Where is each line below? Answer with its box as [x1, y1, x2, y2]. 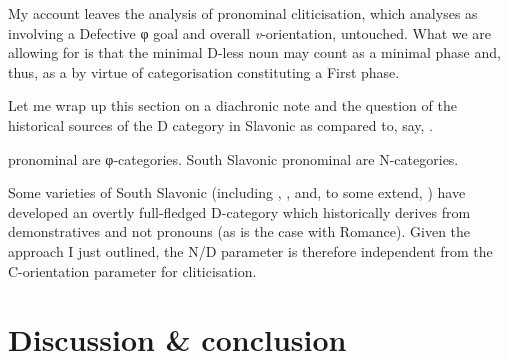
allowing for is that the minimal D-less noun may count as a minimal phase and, [8, 42, 501, 63]
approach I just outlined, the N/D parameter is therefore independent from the [8, 240, 493, 261]
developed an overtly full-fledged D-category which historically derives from [8, 201, 471, 222]
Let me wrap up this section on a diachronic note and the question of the [8, 95, 457, 116]
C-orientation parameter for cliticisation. [8, 260, 257, 281]
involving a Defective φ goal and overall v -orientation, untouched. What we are [8, 22, 492, 43]
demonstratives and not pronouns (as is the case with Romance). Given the [8, 221, 471, 242]
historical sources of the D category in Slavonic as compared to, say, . [8, 114, 433, 135]
